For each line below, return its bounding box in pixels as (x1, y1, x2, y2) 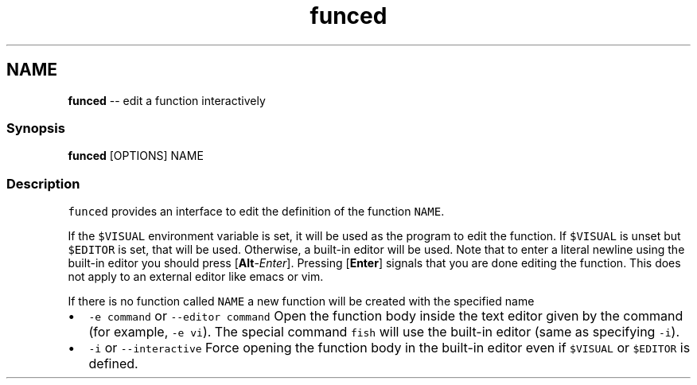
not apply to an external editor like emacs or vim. (68, 270, 324, 284)
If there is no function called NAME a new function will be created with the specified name (68, 294, 535, 309)
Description (6, 175, 80, 192)
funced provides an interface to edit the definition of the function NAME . (68, 204, 445, 219)
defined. (88, 356, 138, 372)
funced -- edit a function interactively (68, 93, 266, 107)
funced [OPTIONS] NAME (68, 149, 204, 163)
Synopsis (6, 119, 65, 136)
